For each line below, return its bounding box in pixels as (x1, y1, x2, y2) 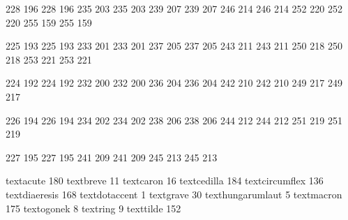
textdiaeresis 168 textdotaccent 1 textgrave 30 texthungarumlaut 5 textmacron (6, 186, 342, 201)
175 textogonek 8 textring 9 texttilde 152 (6, 200, 181, 215)
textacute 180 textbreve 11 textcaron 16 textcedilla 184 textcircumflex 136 (6, 173, 324, 188)
